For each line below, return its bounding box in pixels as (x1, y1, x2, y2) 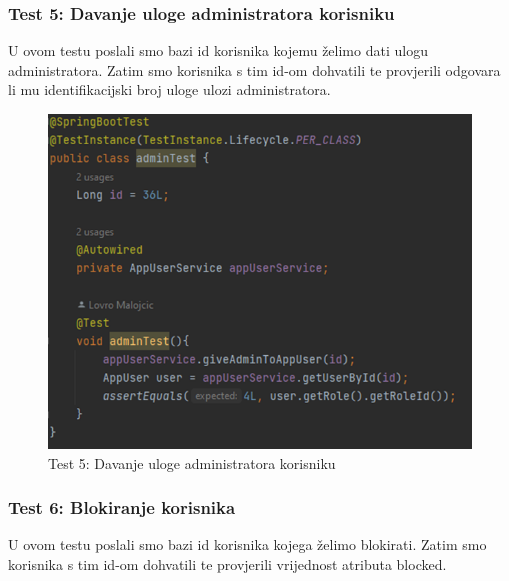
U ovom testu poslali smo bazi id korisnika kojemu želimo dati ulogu (8, 40, 428, 61)
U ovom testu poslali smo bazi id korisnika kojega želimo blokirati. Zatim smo (8, 534, 487, 555)
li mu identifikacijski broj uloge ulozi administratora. (8, 79, 331, 100)
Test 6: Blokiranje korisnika (8, 495, 236, 520)
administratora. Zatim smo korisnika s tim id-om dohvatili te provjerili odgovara (8, 59, 501, 80)
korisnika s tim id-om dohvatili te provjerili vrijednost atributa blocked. (8, 553, 447, 574)
